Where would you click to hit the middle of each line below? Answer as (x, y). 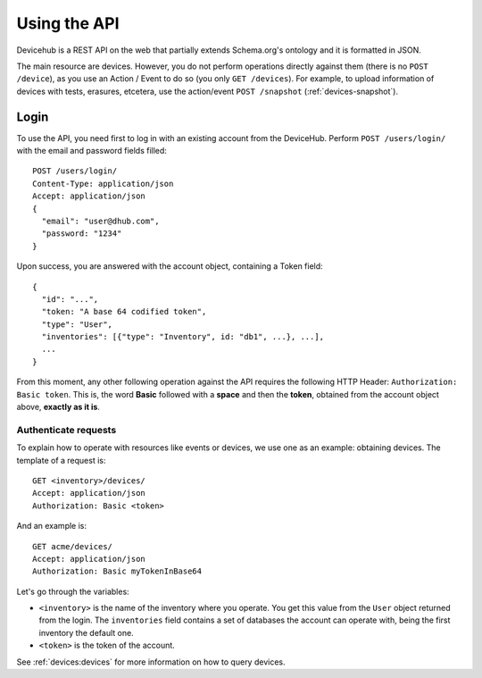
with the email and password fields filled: (91, 151)
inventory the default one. (86, 632)
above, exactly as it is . (58, 407)
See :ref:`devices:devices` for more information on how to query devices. (151, 662)
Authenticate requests (66, 430)
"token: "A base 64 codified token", (124, 312)
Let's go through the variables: (73, 591)
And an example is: (52, 526)
